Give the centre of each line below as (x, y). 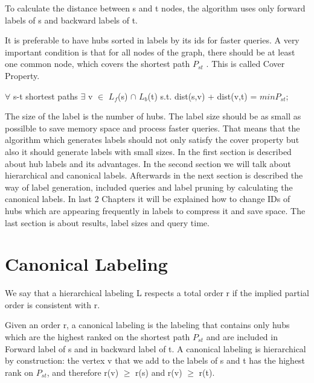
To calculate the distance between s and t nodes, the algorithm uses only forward (155, 8)
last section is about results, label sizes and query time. (107, 222)
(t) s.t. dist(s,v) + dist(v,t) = (202, 96)
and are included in (242, 337)
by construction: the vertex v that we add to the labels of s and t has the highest (155, 360)
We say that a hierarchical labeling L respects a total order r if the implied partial (157, 293)
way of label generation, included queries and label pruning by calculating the (149, 187)
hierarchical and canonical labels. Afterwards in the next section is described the (154, 175)
